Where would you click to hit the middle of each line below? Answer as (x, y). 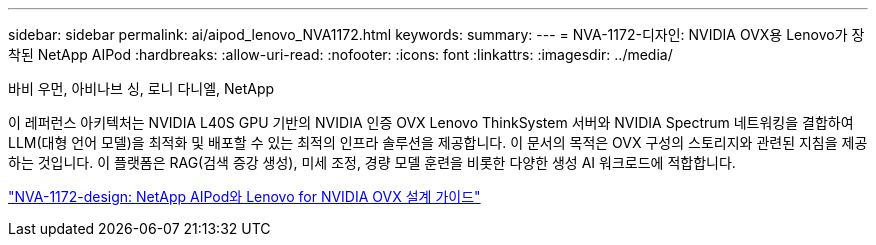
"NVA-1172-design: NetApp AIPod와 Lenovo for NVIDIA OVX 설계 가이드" (244, 196)
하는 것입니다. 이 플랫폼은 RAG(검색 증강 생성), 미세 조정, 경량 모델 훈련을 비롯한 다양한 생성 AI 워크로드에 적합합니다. (372, 162)
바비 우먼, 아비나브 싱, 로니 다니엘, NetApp (141, 88)
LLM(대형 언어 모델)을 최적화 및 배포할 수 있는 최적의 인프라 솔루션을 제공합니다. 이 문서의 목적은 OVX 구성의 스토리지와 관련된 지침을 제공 (438, 142)
